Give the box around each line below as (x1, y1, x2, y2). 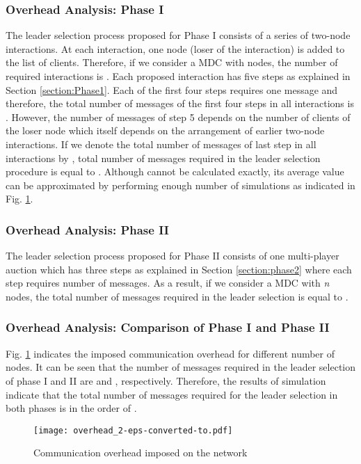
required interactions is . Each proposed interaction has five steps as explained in (6, 69, 351, 83)
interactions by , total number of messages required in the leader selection (6, 150, 321, 165)
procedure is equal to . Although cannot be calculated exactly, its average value (6, 164, 344, 179)
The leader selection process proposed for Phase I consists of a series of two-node (6, 28, 351, 42)
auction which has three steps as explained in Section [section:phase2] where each (6, 262, 352, 276)
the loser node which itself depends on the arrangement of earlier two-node (6, 123, 325, 138)
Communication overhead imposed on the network (33, 445, 248, 460)
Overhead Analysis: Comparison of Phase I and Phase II (6, 319, 330, 336)
